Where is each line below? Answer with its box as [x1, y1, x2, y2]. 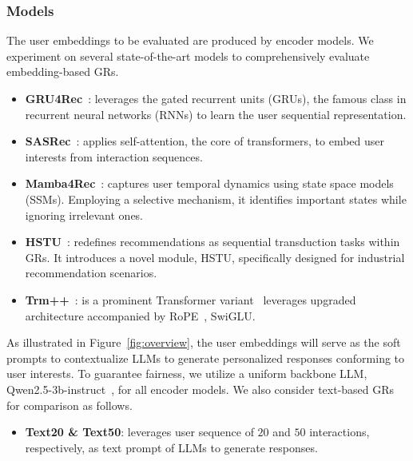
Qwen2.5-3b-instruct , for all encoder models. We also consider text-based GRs [6, 380, 395, 397]
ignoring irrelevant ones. [25, 206, 144, 223]
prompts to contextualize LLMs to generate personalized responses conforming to [6, 349, 405, 366]
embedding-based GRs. [6, 63, 119, 80]
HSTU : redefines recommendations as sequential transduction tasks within [25, 233, 400, 250]
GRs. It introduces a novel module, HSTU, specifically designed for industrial [25, 248, 405, 265]
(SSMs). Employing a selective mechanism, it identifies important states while [25, 190, 407, 207]
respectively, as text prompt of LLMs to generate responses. [25, 439, 318, 455]
